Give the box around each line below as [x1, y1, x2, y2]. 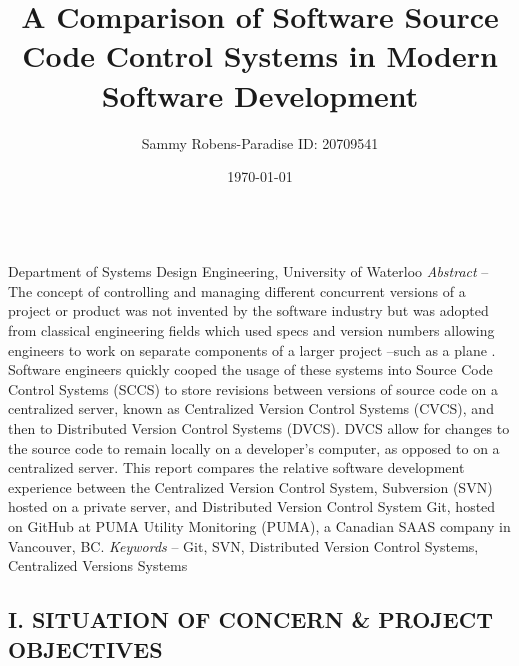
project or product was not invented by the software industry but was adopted [8, 300, 489, 321]
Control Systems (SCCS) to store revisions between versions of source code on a [8, 378, 498, 399]
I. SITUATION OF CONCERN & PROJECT [8, 604, 493, 635]
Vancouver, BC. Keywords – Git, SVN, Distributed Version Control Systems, [8, 535, 479, 556]
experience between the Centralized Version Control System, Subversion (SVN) [8, 476, 493, 497]
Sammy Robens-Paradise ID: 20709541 [141, 132, 379, 153]
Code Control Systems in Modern [22, 35, 498, 76]
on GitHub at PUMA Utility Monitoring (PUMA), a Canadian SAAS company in [8, 516, 511, 536]
